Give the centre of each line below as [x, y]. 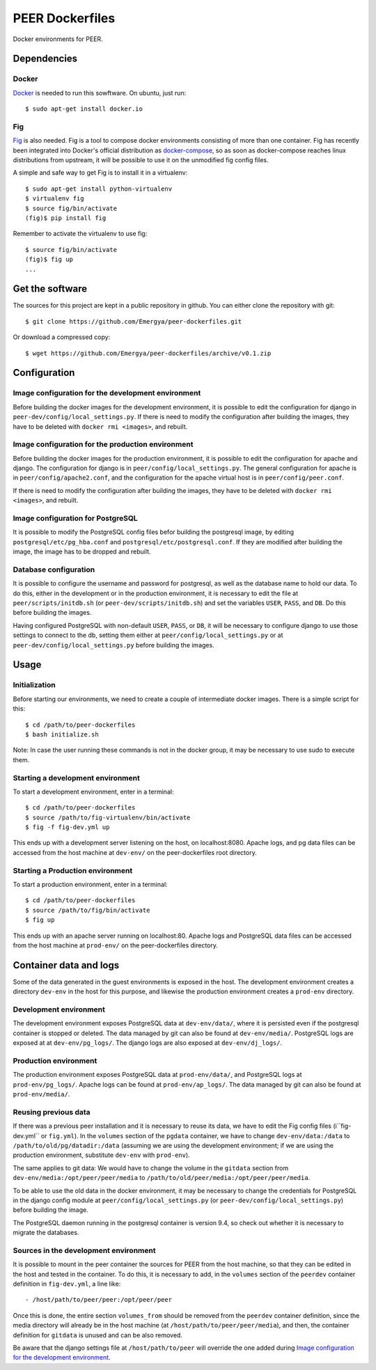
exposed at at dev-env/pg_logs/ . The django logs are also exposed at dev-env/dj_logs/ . [148, 1043]
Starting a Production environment [73, 870]
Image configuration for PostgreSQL [76, 519]
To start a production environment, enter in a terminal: [90, 884]
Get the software [50, 289]
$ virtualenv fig [55, 199]
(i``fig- [342, 1126]
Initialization [34, 685]
